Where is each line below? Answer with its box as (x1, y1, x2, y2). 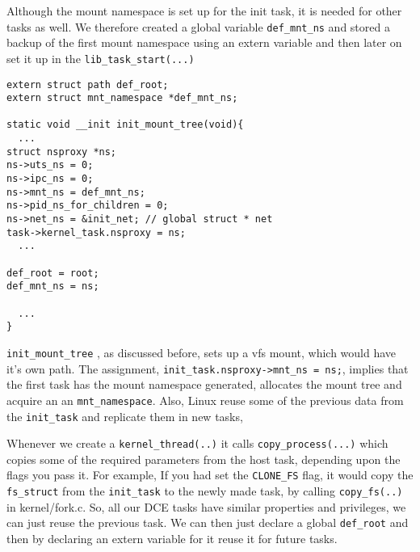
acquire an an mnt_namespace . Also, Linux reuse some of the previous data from (6, 391, 404, 408)
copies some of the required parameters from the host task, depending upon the (6, 450, 401, 467)
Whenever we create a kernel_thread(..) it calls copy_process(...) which (6, 435, 388, 452)
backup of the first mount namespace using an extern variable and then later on (6, 34, 402, 51)
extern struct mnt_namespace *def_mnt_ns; (6, 92, 238, 104)
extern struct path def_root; (6, 78, 169, 91)
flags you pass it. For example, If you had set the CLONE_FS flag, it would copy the (6, 466, 414, 483)
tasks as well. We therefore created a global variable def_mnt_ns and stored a (6, 18, 390, 35)
